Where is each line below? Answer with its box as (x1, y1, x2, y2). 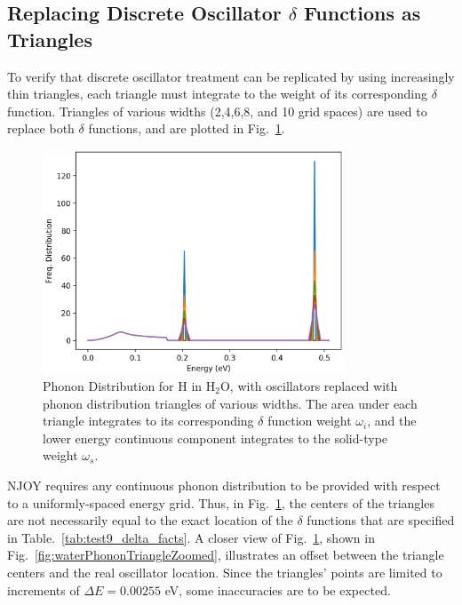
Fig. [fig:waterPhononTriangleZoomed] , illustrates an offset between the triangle (7, 545, 444, 564)
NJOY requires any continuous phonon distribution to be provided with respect (7, 475, 441, 494)
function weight (267, 411, 352, 430)
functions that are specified (307, 511, 455, 529)
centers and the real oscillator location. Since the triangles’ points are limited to (7, 562, 442, 581)
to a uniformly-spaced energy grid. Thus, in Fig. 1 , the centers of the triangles (7, 493, 434, 512)
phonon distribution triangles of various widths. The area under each (43, 394, 418, 412)
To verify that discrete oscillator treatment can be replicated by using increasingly (7, 67, 455, 85)
